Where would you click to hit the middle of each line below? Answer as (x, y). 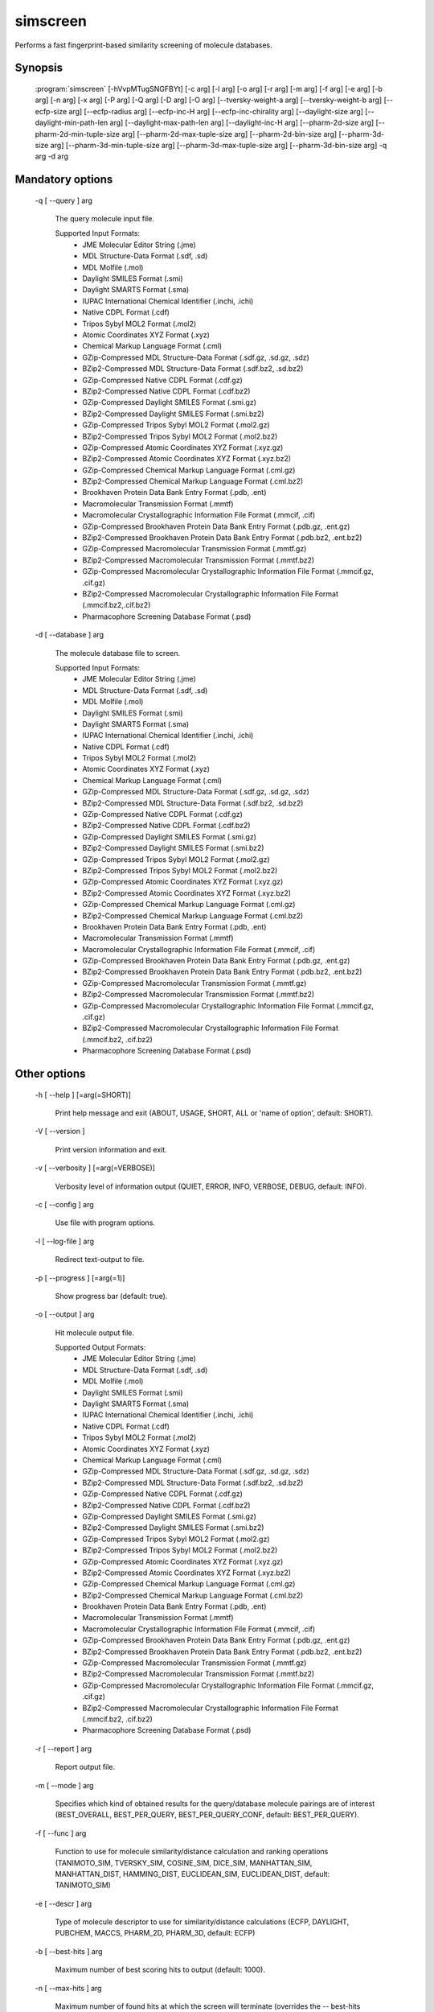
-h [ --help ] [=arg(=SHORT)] (83, 1095)
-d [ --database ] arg (70, 635)
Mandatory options (64, 180)
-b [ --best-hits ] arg (69, 1951)
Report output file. (85, 1767)
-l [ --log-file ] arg (65, 1241)
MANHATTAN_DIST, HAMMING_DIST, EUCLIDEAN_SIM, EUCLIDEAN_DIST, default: (192, 1874)
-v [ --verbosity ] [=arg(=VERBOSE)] (95, 1168)
